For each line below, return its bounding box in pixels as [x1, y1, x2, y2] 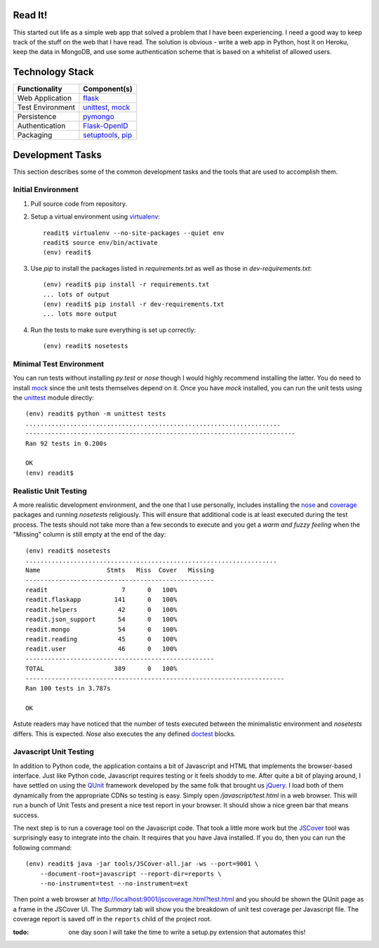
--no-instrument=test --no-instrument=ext [39, 879, 189, 888]
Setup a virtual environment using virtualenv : [30, 212, 161, 221]
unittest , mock [83, 103, 131, 113]
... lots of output [43, 290, 110, 298]
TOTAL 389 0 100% [25, 665, 178, 673]
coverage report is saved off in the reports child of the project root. [13, 915, 212, 923]
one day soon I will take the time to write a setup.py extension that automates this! [68, 928, 306, 936]
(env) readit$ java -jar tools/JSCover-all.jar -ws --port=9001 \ [25, 860, 259, 868]
